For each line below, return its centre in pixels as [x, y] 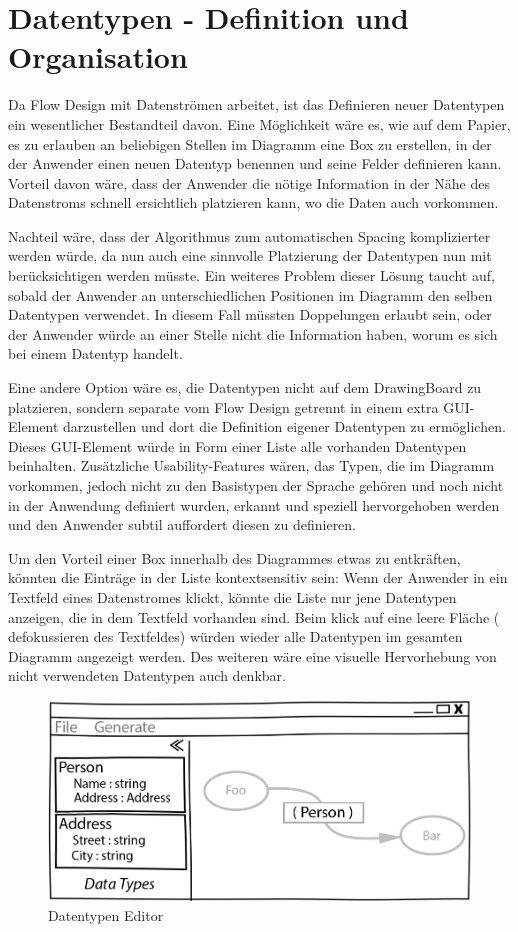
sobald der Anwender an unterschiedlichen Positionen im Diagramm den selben [250, 294]
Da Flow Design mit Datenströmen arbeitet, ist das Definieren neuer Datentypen [256, 104]
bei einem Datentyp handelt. [95, 353]
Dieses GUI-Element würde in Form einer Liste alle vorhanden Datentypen [237, 445]
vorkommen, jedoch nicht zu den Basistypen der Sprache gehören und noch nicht [256, 485]
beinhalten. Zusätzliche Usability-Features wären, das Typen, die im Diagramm [251, 465]
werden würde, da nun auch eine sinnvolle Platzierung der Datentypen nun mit [250, 255]
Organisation [98, 56]
